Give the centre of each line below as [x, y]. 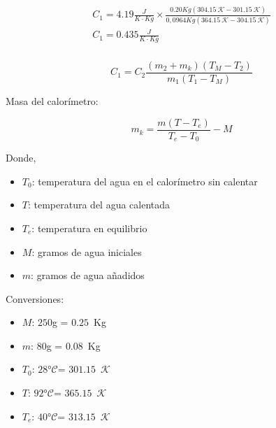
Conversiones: [35, 298]
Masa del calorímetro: [52, 101]
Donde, [21, 158]
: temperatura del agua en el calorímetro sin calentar [145, 181]
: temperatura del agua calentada [99, 205]
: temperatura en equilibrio [89, 228]
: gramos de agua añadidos [88, 275]
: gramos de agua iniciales [87, 251]
